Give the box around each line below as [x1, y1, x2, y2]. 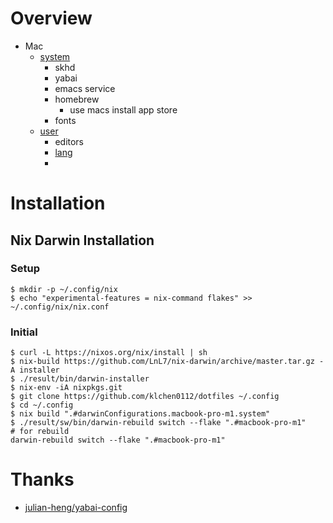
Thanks [10, 468, 75, 491]
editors [54, 135, 85, 147]
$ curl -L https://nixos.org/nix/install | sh [10, 348, 208, 358]
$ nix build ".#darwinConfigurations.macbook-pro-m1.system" [10, 409, 271, 419]
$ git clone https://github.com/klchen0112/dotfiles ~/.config [10, 392, 280, 402]
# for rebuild [10, 427, 70, 437]
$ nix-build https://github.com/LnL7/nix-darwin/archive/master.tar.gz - [10, 357, 325, 367]
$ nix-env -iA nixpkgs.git [10, 383, 123, 393]
